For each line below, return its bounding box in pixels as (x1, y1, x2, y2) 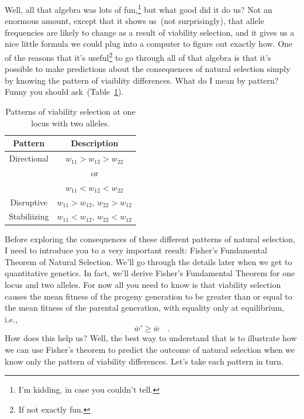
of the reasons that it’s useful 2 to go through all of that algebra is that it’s (5, 50, 271, 63)
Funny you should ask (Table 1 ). (5, 85, 124, 98)
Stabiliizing (9, 210, 49, 222)
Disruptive (10, 195, 48, 208)
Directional (9, 152, 49, 164)
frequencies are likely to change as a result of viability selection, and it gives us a (5, 26, 295, 38)
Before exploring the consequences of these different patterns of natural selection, (5, 232, 295, 245)
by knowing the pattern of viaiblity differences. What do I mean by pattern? (5, 74, 279, 86)
